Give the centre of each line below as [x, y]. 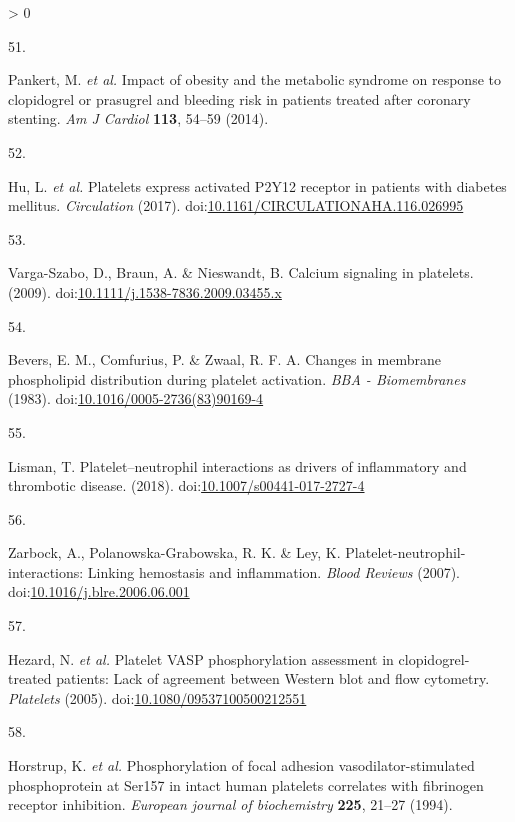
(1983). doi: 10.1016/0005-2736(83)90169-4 [136, 398]
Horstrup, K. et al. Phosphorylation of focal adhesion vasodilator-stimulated [241, 765]
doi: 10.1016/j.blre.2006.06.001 [99, 591]
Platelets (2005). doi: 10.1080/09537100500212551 [157, 697]
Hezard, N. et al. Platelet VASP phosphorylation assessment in [201, 658]
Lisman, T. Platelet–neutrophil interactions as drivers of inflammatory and [237, 465]
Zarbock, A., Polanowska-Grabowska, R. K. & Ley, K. [174, 552]
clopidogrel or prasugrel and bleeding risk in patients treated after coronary [239, 98]
